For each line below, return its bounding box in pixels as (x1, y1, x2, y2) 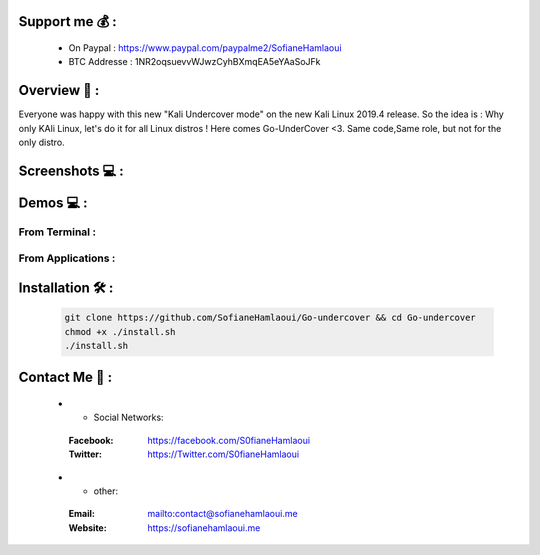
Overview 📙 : (18, 82, 100, 99)
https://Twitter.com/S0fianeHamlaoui (147, 448, 300, 460)
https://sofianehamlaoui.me (147, 521, 261, 534)
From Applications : (18, 251, 116, 265)
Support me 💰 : (18, 13, 117, 30)
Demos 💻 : (18, 194, 88, 211)
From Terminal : (18, 225, 97, 239)
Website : (68, 521, 107, 534)
